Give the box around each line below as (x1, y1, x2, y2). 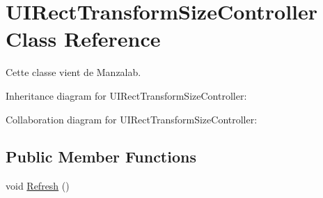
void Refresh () (6, 178, 70, 193)
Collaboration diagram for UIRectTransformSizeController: (6, 112, 258, 126)
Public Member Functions (6, 146, 196, 167)
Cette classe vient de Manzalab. (6, 65, 141, 79)
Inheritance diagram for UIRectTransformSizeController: (6, 88, 247, 102)
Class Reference (6, 24, 161, 53)
